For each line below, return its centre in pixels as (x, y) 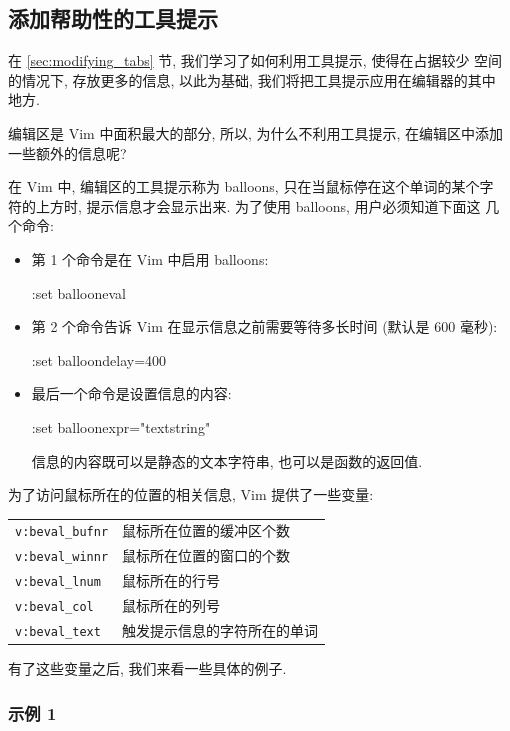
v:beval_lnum (58, 582)
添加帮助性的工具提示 (113, 18)
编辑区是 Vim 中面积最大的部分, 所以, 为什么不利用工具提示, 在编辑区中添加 (256, 132)
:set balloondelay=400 (99, 359)
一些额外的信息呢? (67, 152)
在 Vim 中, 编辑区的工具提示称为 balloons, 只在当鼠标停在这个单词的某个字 (251, 186)
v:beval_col (54, 607)
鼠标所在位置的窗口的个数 (206, 555)
